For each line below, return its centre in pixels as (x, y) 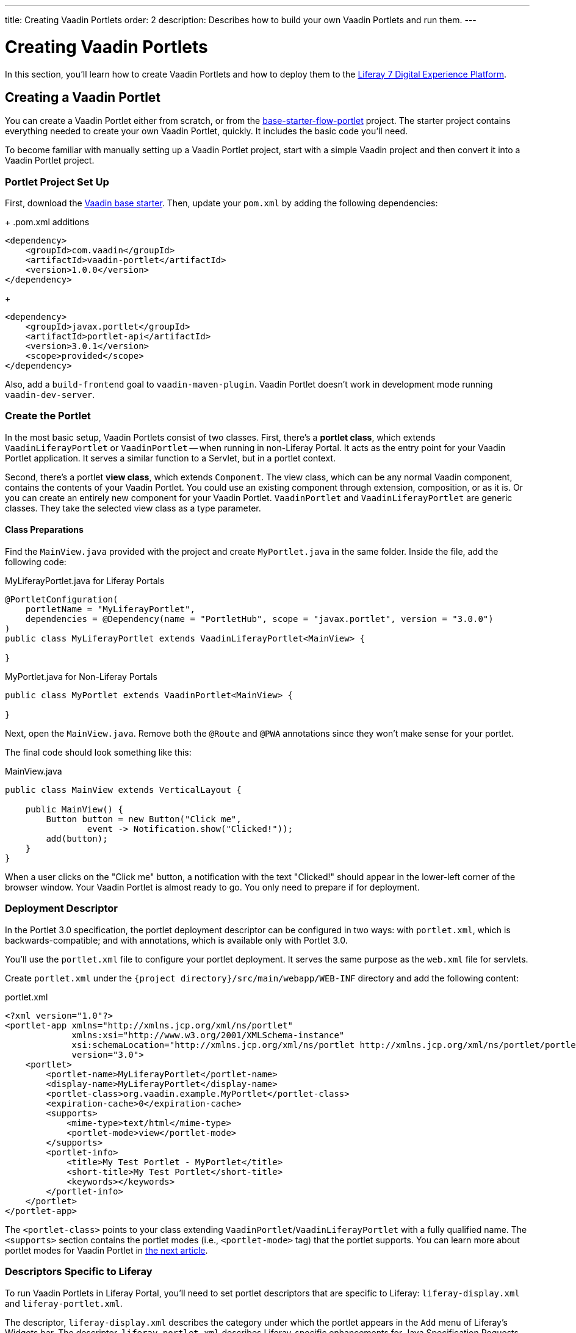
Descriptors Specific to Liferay (79, 1272)
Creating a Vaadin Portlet (83, 97)
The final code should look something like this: (98, 753)
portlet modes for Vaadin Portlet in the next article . (106, 1250)
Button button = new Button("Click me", (144, 819)
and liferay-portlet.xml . (64, 1303)
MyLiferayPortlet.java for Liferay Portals (85, 581)
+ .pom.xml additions (47, 222)
